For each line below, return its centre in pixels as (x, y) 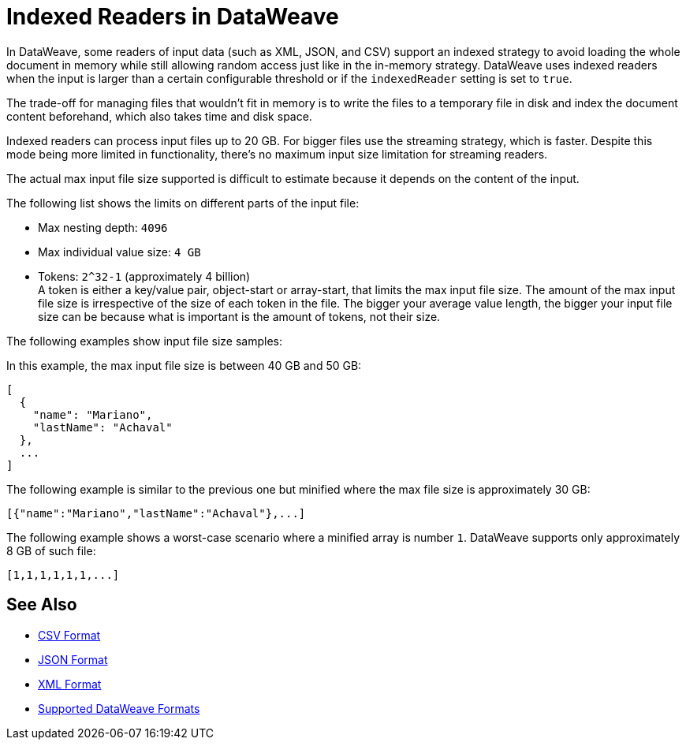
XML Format (70, 684)
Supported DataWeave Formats (119, 708)
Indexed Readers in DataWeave (173, 17)
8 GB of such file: (51, 550)
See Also (42, 605)
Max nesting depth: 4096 (103, 227)
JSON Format (73, 659)
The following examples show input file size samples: (144, 341)
